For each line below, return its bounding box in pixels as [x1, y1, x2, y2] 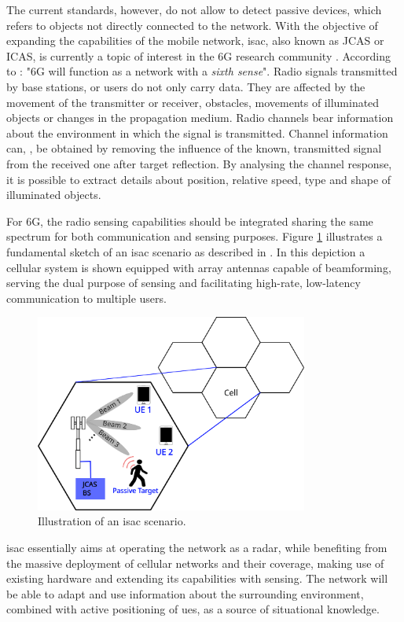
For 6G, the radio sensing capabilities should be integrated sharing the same [6, 212, 373, 229]
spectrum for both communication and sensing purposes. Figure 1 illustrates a [6, 228, 383, 245]
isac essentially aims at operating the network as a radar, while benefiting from [6, 539, 387, 555]
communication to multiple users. [6, 289, 167, 306]
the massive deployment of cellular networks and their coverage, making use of [6, 554, 384, 571]
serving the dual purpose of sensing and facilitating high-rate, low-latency [6, 274, 361, 291]
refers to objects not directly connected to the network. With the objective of [6, 17, 378, 33]
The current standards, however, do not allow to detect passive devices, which [6, 2, 382, 17]
